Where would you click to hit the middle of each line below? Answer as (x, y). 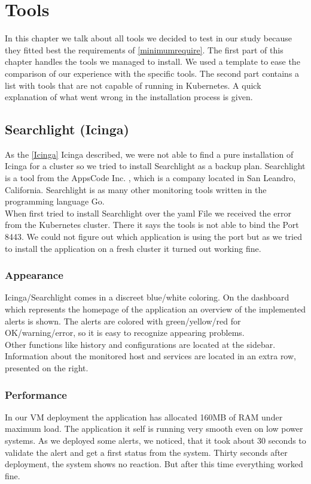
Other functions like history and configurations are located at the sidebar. (140, 344)
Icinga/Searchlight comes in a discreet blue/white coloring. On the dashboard (147, 297)
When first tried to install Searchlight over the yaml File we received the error (148, 213)
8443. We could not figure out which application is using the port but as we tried (153, 237)
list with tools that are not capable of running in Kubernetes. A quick (133, 85)
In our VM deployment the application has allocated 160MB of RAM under (144, 417)
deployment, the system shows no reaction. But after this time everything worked (154, 464)
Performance (36, 394)
